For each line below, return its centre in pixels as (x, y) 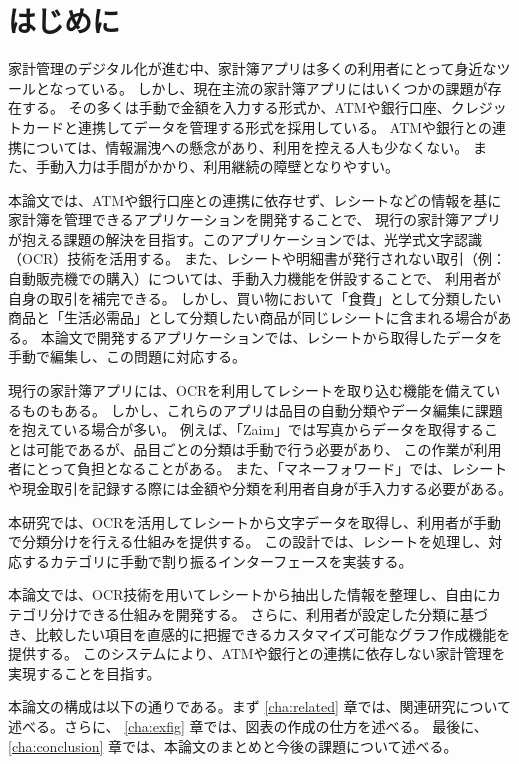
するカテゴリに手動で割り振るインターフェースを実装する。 (217, 560)
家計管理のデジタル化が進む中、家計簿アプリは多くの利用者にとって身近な (252, 68)
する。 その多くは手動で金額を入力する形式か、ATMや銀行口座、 (236, 107)
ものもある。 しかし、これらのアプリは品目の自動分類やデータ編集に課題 (262, 409)
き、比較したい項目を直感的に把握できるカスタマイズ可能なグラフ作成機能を (259, 633)
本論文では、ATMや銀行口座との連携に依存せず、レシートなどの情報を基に (255, 199)
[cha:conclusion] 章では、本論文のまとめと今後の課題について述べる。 (233, 745)
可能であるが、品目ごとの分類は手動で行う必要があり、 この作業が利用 (268, 448)
